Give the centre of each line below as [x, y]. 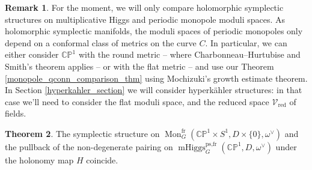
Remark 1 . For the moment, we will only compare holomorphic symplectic [144, 7]
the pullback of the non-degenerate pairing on [89, 146]
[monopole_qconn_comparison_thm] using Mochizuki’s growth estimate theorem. [156, 78]
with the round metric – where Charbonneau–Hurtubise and [189, 54]
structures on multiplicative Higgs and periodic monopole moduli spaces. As [145, 19]
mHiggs [192, 147]
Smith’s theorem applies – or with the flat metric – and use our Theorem [139, 66]
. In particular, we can [246, 42]
